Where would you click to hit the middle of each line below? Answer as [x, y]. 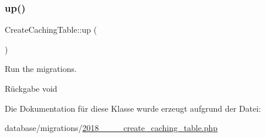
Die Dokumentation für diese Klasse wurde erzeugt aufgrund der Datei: [133, 108]
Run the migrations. [41, 69]
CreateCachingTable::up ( [51, 30]
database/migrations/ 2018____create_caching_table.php [111, 128]
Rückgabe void [31, 88]
